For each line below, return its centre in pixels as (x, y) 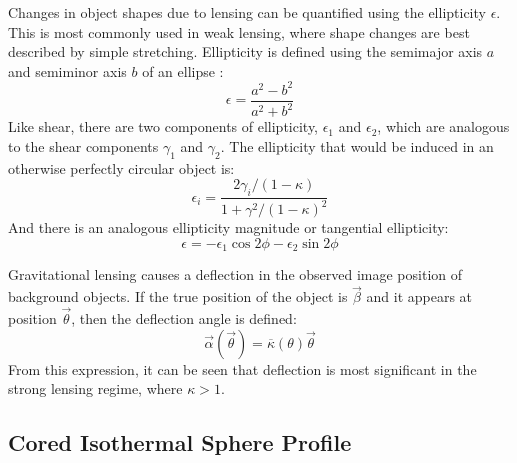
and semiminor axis (67, 70)
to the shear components (83, 145)
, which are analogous (443, 126)
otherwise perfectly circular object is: (121, 167)
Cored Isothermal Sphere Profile (180, 442)
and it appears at (419, 296)
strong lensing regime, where (95, 388)
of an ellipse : (183, 70)
